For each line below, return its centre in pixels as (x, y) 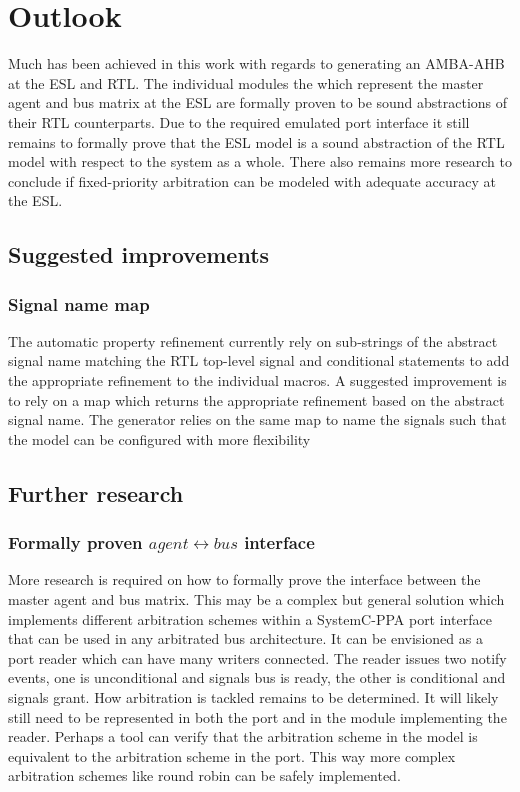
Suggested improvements (139, 254)
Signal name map (79, 303)
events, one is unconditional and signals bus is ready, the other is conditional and (257, 677)
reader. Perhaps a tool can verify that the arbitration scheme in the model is (243, 736)
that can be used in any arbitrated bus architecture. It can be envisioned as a (245, 638)
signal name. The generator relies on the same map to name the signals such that (257, 419)
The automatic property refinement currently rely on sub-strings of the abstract (253, 340)
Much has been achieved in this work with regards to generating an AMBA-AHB (256, 63)
